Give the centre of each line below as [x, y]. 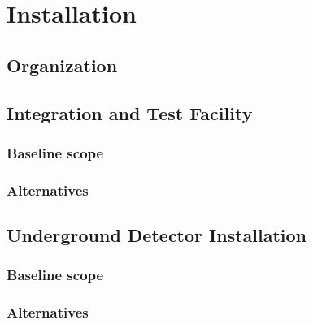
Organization [62, 65]
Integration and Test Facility [130, 112]
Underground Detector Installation [157, 235]
